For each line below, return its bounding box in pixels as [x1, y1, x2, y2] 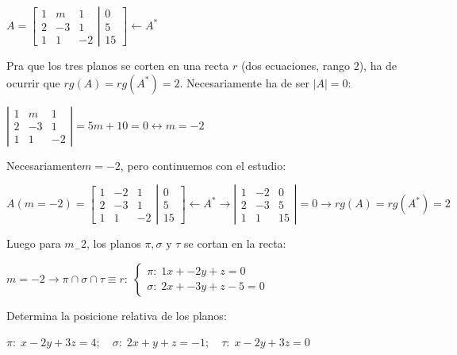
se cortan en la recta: [184, 235, 286, 252]
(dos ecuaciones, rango [240, 57, 350, 73]
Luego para [6, 235, 61, 252]
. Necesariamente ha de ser [179, 74, 309, 91]
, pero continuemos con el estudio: [120, 156, 286, 173]
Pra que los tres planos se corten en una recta [6, 57, 229, 73]
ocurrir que [6, 74, 60, 91]
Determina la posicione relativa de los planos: [6, 307, 227, 323]
